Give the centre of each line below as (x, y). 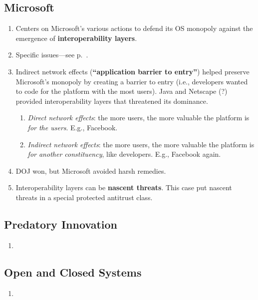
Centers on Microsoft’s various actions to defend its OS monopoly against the (134, 28)
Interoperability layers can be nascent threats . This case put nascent (124, 187)
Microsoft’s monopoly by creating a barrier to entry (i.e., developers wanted (132, 81)
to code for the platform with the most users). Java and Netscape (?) (122, 91)
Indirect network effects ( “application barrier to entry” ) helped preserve (132, 71)
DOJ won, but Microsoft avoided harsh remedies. (91, 170)
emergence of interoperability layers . (76, 38)
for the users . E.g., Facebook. (73, 127)
